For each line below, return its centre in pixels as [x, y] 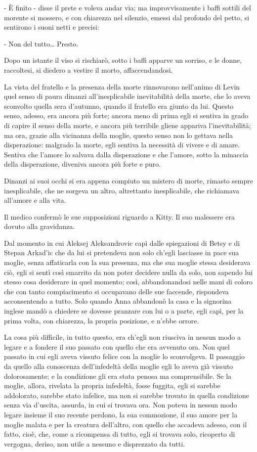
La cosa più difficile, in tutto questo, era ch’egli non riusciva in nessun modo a [122, 337]
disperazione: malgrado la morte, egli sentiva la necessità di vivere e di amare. [122, 145]
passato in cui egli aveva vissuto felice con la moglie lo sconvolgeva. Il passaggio [124, 356]
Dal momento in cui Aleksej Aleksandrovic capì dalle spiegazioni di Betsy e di [122, 243]
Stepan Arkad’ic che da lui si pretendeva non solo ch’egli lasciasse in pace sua [122, 252]
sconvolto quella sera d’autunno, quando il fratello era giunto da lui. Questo [119, 106]
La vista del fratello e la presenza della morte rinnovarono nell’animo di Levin [122, 86]
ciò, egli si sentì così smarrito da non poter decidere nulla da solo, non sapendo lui [128, 272]
